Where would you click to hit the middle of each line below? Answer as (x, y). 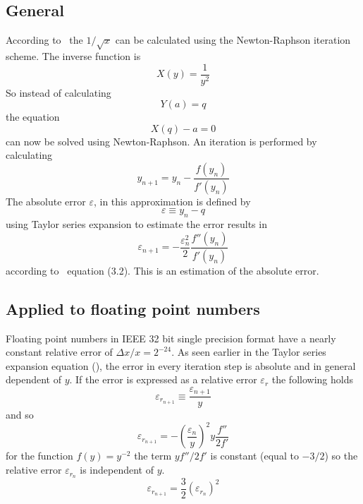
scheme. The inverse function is (73, 55)
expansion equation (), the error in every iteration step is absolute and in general (181, 365)
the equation (33, 117)
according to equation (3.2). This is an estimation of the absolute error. (162, 270)
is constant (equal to (254, 456)
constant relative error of (59, 352)
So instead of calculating (59, 92)
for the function (39, 456)
